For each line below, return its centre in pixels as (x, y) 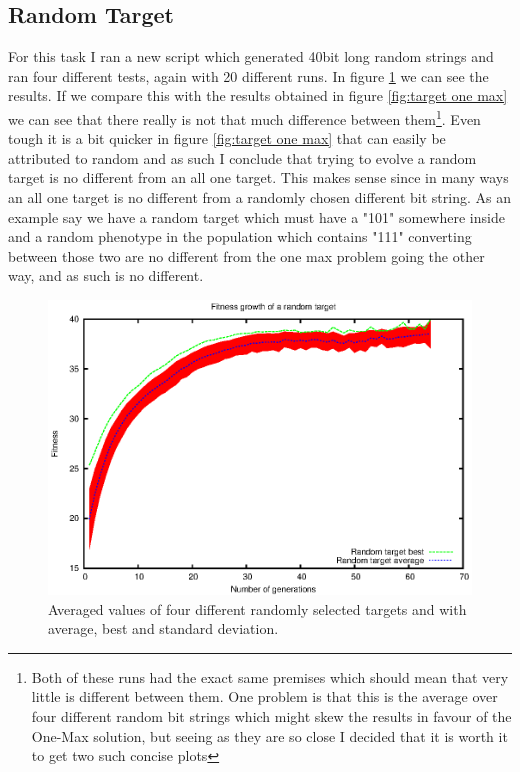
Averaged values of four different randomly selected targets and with (257, 608)
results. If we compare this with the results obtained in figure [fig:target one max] (258, 95)
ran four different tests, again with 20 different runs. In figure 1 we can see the (248, 75)
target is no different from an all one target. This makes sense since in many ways (258, 177)
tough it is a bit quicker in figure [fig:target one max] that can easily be (227, 138)
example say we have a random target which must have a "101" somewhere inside (256, 216)
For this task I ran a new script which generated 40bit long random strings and (251, 56)
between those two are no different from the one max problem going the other (246, 255)
